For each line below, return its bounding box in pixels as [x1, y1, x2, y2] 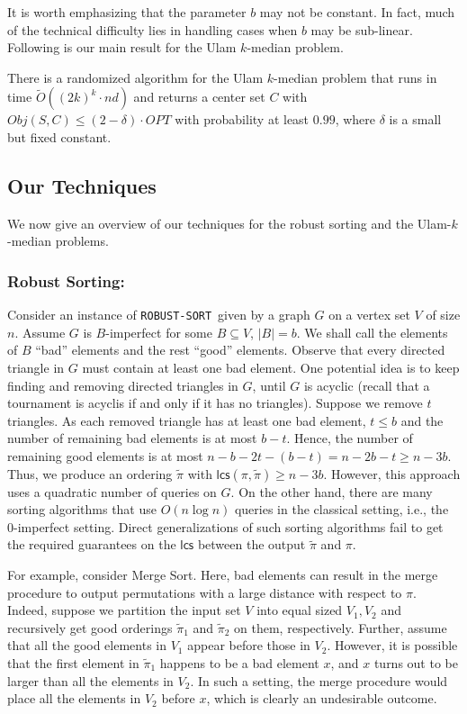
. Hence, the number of [286, 429, 413, 447]
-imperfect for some [105, 322, 212, 341]
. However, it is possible [327, 636, 458, 655]
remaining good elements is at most [7, 446, 203, 465]
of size [426, 305, 461, 324]
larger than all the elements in [7, 671, 174, 690]
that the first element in [7, 653, 139, 672]
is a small [389, 110, 442, 129]
